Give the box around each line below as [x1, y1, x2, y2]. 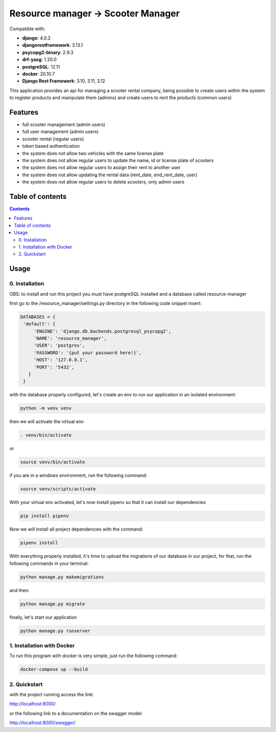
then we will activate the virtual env [9, 418, 84, 425]
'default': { [23, 321, 56, 327]
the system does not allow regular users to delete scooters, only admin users [22, 179, 185, 185]
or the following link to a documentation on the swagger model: [9, 710, 143, 716]
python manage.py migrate [20, 601, 85, 607]
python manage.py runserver [20, 628, 90, 634]
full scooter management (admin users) [22, 121, 106, 128]
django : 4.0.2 [22, 35, 51, 41]
